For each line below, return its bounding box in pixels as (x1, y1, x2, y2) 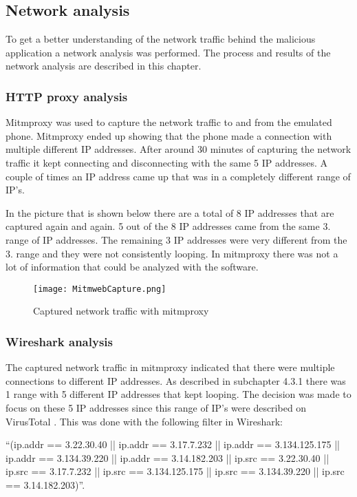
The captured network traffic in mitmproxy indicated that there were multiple (6, 360, 335, 374)
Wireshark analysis (6, 332, 113, 350)
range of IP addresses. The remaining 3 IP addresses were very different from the (6, 232, 347, 246)
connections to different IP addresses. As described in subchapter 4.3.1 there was (6, 373, 346, 388)
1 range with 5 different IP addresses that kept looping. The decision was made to (6, 387, 351, 401)
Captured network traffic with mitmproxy (33, 304, 209, 318)
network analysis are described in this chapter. (6, 59, 202, 73)
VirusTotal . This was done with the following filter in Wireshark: (6, 414, 283, 428)
